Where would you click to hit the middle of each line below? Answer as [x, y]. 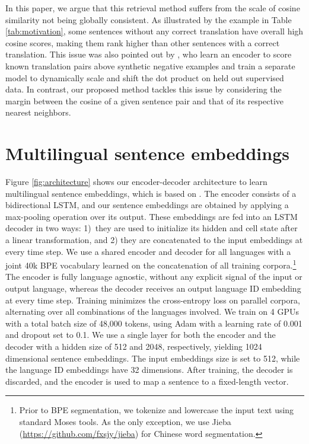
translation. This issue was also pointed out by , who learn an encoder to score [149, 54]
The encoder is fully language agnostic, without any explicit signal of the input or [154, 277]
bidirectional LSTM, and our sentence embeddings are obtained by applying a [147, 205]
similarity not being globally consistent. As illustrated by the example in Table [149, 19]
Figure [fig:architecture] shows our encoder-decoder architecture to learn [136, 182]
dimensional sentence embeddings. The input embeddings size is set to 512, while [153, 358]
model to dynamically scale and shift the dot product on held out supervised [145, 77]
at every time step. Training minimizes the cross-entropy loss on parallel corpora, [153, 300]
